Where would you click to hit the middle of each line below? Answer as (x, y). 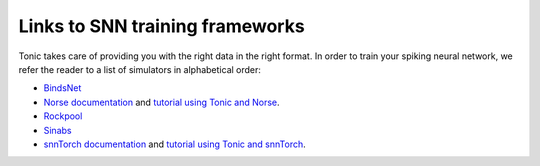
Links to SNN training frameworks (161, 26)
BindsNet (62, 88)
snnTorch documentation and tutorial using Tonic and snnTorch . (175, 144)
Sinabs (57, 130)
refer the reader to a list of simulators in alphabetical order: (140, 69)
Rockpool (63, 116)
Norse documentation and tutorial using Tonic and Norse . (161, 102)
